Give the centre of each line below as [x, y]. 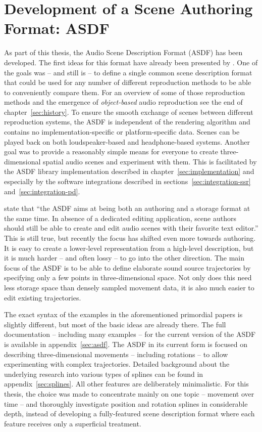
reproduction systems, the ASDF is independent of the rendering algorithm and [127, 122]
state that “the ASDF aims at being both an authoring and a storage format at [127, 208]
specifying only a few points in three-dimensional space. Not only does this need [128, 277]
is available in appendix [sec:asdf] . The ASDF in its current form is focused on [126, 344]
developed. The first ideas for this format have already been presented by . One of [131, 62]
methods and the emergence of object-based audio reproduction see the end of [123, 102]
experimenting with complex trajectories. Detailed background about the [117, 364]
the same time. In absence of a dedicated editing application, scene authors [120, 218]
